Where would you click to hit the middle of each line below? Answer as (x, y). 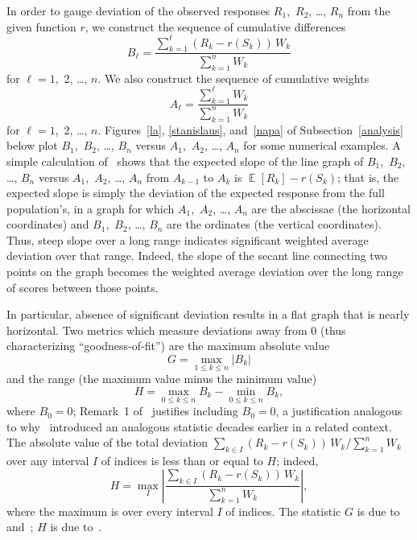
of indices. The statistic (283, 511)
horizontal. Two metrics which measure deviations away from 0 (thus (176, 330)
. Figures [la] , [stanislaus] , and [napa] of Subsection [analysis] (250, 129)
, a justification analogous (339, 411)
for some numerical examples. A (322, 145)
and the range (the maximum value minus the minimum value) (162, 379)
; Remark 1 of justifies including (155, 411)
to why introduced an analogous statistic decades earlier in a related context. (199, 426)
